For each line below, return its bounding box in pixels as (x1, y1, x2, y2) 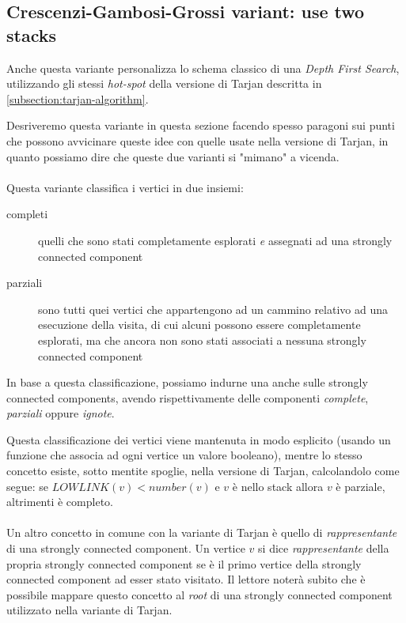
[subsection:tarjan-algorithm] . (6, 90, 149, 107)
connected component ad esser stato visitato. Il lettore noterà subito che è (6, 571, 366, 587)
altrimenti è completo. (6, 493, 113, 510)
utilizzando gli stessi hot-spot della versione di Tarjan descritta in (6, 75, 322, 92)
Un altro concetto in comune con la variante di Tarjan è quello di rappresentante (6, 524, 397, 541)
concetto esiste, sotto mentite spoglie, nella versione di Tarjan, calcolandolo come (6, 463, 400, 479)
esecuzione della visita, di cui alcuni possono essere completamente (38, 316, 361, 333)
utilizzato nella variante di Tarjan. (6, 602, 173, 618)
